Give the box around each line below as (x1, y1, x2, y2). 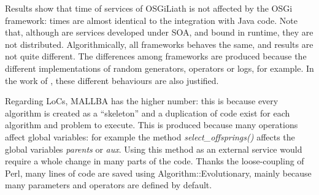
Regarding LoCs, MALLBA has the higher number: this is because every (5, 94, 279, 107)
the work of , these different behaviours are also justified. (5, 74, 219, 86)
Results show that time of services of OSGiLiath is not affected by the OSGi (5, 2, 293, 14)
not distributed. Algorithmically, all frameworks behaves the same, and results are (5, 37, 313, 50)
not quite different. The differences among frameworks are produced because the (5, 50, 307, 63)
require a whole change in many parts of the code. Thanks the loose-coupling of (5, 155, 304, 167)
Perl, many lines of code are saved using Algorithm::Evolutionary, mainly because (5, 166, 312, 179)
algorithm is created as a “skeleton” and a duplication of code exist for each (5, 106, 290, 119)
